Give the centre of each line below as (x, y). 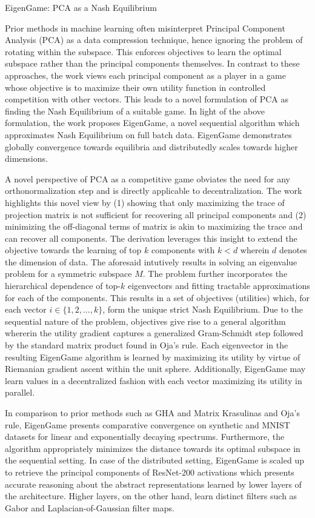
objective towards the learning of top (73, 250)
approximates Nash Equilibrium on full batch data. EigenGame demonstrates (148, 134)
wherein (255, 250)
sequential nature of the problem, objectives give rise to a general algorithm (145, 321)
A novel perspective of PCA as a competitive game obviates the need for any (148, 178)
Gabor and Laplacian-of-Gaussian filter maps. (90, 507)
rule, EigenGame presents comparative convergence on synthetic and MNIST (148, 424)
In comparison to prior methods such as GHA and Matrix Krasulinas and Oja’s (152, 413)
